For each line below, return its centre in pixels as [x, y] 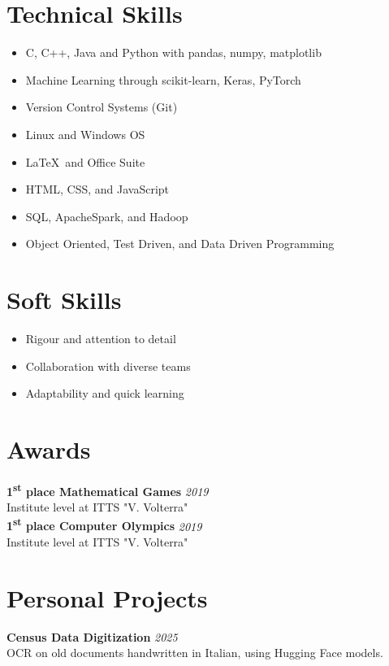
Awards [49, 448]
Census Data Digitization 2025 [92, 636]
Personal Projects [107, 597]
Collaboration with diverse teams [108, 366]
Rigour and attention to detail [101, 338]
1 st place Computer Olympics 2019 [104, 525]
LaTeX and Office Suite [85, 161]
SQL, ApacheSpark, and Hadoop [107, 216]
